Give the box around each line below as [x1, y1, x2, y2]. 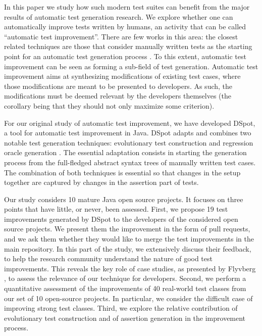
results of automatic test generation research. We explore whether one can [4, 11, 233, 22]
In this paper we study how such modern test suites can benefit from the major [4, 2, 250, 12]
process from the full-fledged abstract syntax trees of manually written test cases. [4, 157, 256, 167]
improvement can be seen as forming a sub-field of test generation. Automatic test [4, 61, 258, 71]
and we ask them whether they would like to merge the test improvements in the [4, 233, 254, 244]
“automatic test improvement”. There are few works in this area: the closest [4, 31, 238, 41]
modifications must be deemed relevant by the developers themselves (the [4, 90, 231, 101]
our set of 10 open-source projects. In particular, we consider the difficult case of [4, 293, 253, 303]
